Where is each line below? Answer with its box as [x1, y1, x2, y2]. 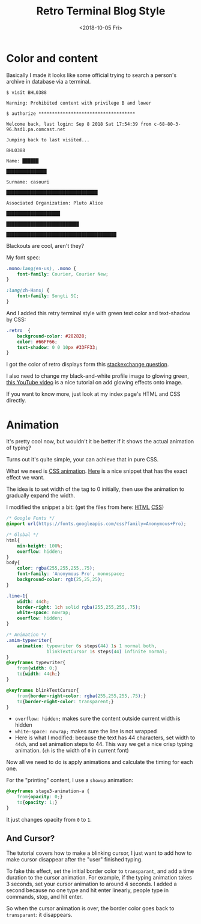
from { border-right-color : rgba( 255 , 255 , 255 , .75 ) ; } [17, 693, 146, 699]
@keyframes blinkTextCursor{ [6, 687, 79, 693]
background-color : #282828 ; [17, 333, 87, 339]
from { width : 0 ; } [17, 665, 58, 671]
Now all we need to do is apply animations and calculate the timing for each [6, 759, 193, 766]
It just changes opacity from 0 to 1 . [6, 816, 92, 823]
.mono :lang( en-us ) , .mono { [6, 265, 77, 271]
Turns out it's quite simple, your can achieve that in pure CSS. [6, 456, 159, 463]
